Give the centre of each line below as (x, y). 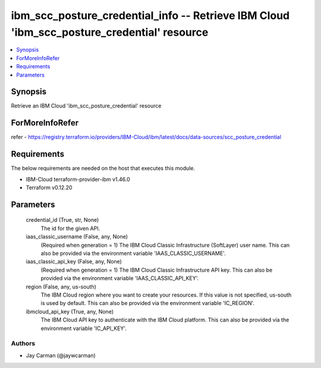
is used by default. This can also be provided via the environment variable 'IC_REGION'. (148, 303)
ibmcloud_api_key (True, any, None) (70, 312)
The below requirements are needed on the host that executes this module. (103, 168)
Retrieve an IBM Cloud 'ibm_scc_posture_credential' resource (86, 106)
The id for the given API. (70, 228)
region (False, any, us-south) (61, 287)
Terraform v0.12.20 (49, 188)
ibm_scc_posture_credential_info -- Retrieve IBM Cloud (150, 15)
